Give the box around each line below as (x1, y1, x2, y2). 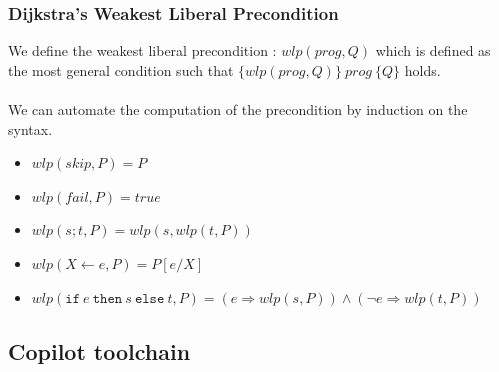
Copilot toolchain (8, 335, 191, 366)
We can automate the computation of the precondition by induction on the (8, 99, 468, 119)
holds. (404, 59, 441, 80)
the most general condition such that (8, 59, 234, 80)
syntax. (8, 118, 53, 139)
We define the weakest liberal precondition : (8, 40, 277, 61)
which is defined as (375, 40, 491, 61)
